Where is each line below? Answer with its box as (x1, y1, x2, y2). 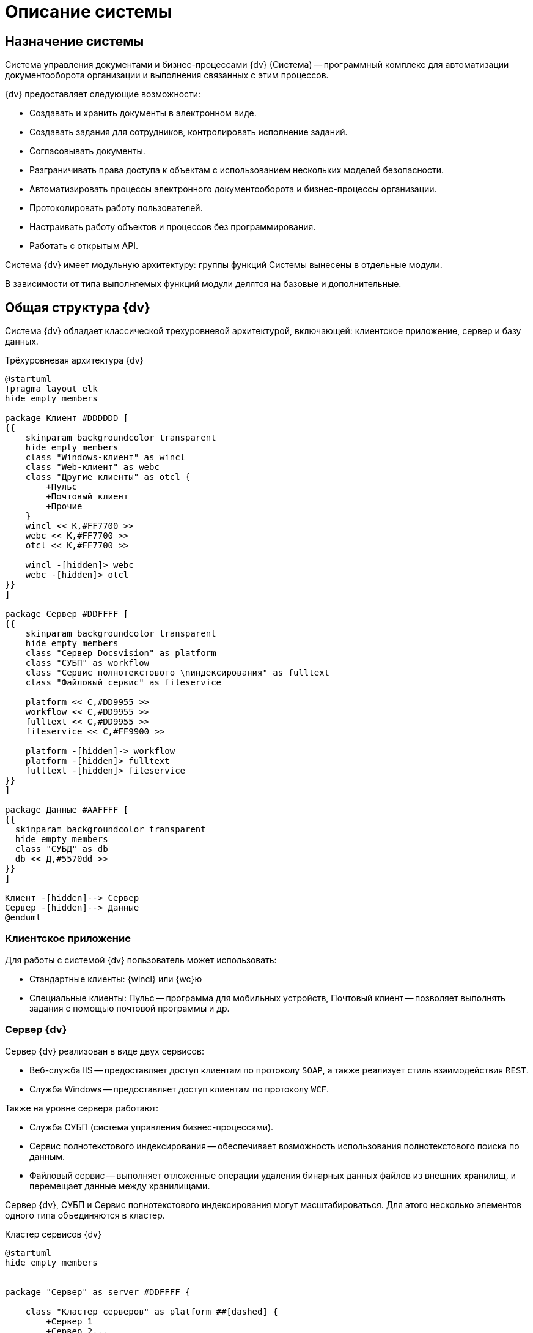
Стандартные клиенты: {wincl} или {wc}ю (29, 973, 202, 984)
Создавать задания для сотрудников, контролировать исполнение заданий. (29, 127, 348, 138)
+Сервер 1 (46, 1316, 93, 1326)
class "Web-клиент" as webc (25, 462, 160, 472)
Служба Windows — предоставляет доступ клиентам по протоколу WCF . (29, 1083, 329, 1094)
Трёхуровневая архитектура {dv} (5, 355, 144, 366)
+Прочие (46, 501, 83, 512)
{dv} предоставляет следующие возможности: (5, 89, 201, 100)
